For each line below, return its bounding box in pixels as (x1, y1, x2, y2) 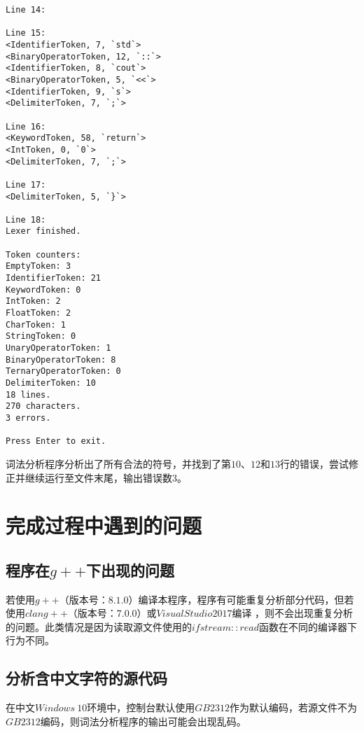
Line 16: (6, 121, 46, 132)
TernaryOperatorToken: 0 (6, 366, 121, 377)
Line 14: (6, 5, 46, 15)
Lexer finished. (6, 226, 81, 237)
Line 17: (6, 179, 46, 190)
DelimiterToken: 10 (6, 378, 96, 388)
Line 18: (6, 214, 46, 225)
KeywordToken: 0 (6, 284, 81, 295)
